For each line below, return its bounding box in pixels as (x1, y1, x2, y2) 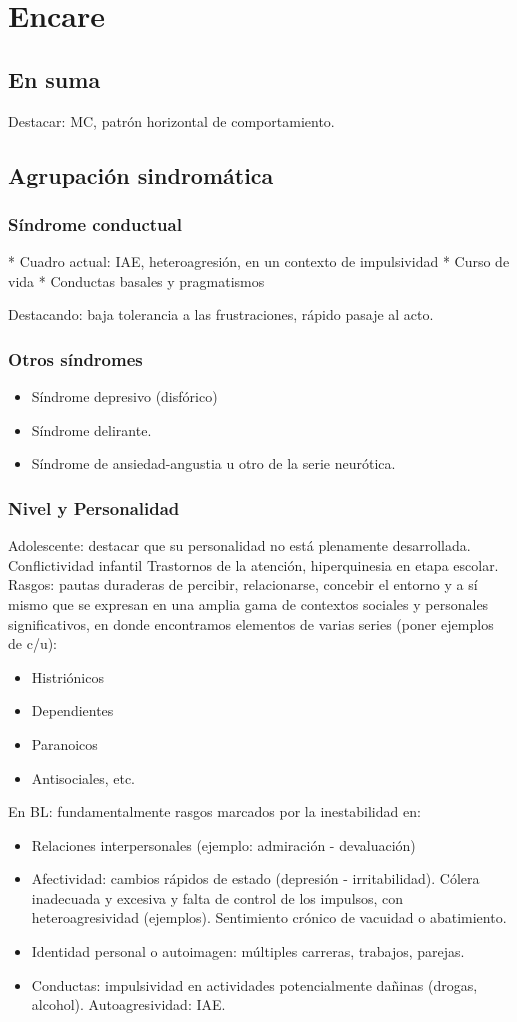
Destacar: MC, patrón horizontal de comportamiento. (8, 110, 335, 131)
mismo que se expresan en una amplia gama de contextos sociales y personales (8, 593, 489, 614)
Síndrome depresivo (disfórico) (31, 386, 218, 407)
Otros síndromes (8, 346, 143, 371)
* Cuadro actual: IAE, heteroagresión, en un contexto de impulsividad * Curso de (8, 251, 510, 272)
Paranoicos (31, 733, 98, 754)
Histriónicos (31, 666, 104, 687)
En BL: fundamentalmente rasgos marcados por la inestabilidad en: (8, 801, 421, 822)
